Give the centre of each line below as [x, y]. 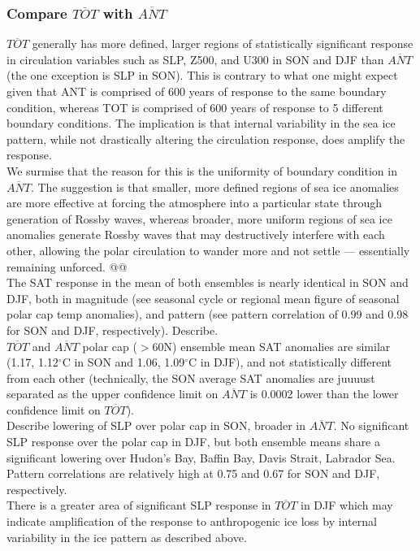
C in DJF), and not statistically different [290, 362]
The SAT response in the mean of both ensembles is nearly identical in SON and [208, 282]
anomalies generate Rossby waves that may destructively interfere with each [196, 234]
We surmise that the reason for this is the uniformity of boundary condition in [202, 170]
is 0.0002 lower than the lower [324, 394]
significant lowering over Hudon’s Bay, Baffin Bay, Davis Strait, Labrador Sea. [201, 457]
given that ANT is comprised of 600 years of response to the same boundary [197, 91]
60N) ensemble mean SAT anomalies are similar [271, 346]
